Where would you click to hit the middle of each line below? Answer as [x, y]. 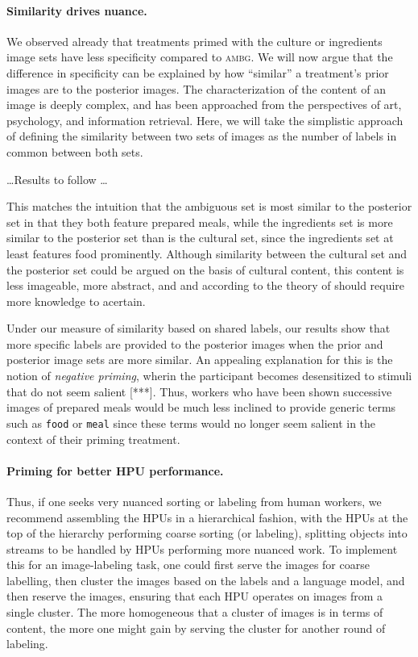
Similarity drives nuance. [77, 10]
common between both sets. [75, 151]
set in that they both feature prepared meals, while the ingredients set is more [200, 222]
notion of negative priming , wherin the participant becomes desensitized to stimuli [209, 376]
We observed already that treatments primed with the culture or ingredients [195, 41]
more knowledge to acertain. [76, 301]
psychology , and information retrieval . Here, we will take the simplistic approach [205, 120]
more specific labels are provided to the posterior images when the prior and [195, 343]
